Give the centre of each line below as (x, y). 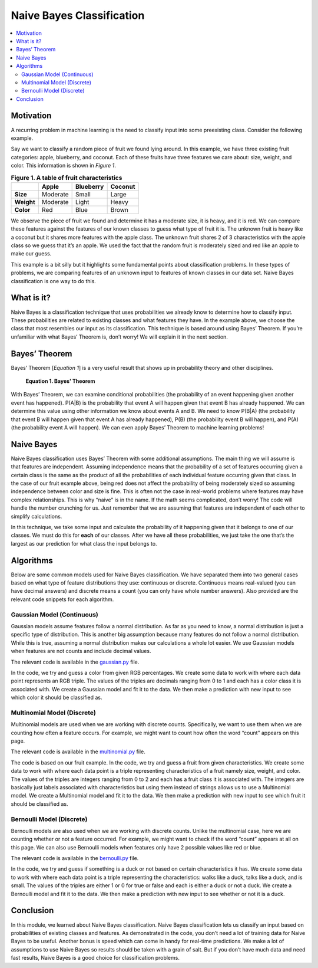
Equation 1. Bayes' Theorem (60, 381)
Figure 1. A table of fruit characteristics (67, 178)
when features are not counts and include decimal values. (81, 651)
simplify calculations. (37, 516)
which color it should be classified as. (57, 698)
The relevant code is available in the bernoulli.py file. (75, 858)
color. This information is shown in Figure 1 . (63, 166)
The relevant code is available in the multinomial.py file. (78, 752)
